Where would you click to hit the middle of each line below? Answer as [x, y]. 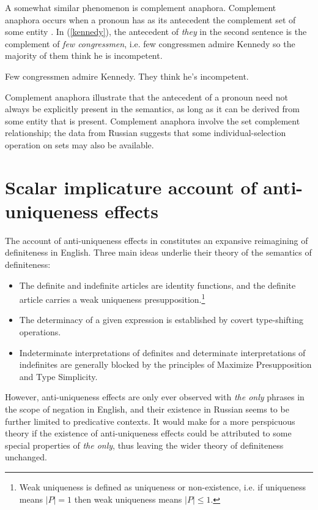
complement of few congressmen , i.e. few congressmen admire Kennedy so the [150, 43]
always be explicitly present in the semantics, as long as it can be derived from [152, 109]
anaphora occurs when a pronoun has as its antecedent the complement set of [150, 19]
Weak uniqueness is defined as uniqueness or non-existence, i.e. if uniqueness [162, 487]
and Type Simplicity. [58, 376]
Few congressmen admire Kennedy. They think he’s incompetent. [127, 76]
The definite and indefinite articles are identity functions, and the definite [157, 285]
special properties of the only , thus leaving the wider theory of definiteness [144, 445]
